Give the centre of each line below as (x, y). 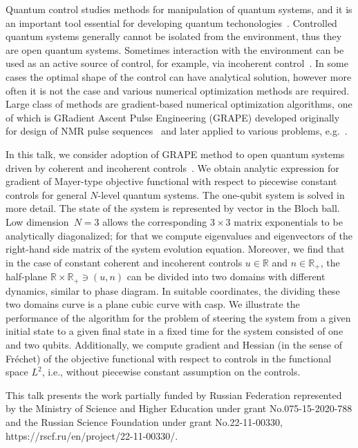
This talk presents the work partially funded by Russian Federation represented (174, 395)
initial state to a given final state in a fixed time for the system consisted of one (175, 331)
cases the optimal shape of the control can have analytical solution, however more (179, 76)
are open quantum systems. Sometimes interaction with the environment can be (175, 49)
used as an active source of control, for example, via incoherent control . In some (177, 63)
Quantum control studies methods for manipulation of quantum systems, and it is (179, 9)
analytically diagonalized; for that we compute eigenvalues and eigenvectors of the (179, 235)
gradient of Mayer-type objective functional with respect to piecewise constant (171, 181)
